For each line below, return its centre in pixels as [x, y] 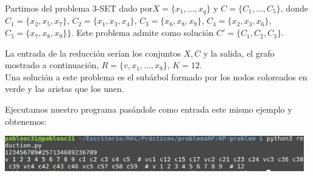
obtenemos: [26, 121]
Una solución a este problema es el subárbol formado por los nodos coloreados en [156, 76]
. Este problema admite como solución [142, 33]
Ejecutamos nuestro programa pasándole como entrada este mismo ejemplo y [149, 109]
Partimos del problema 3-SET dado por [79, 8]
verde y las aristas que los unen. [65, 89]
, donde [294, 8]
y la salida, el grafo [239, 53]
